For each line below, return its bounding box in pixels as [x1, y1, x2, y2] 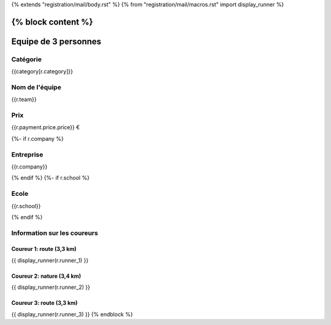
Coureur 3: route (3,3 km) [11, 299, 78, 307]
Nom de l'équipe [11, 83, 61, 91]
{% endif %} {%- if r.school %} [11, 174, 90, 182]
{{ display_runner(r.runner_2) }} [11, 283, 90, 291]
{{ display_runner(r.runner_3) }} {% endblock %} [11, 310, 133, 318]
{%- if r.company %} [11, 135, 64, 142]
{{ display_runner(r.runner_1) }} [11, 256, 89, 264]
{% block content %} [11, 17, 93, 27]
